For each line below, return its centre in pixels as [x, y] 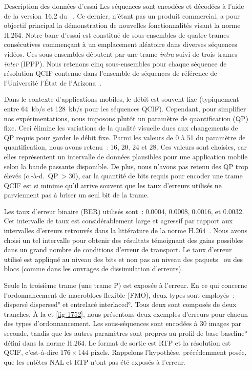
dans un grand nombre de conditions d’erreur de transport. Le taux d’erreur [118, 250]
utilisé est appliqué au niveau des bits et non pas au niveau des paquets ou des [124, 259]
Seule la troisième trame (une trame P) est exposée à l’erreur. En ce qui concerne [126, 285]
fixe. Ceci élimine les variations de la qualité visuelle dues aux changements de [121, 128]
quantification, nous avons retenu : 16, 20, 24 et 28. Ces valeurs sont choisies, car [126, 147]
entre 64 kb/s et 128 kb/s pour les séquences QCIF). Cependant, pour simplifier [125, 108]
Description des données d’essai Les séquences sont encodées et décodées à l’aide [124, 6]
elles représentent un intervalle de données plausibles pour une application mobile [126, 156]
